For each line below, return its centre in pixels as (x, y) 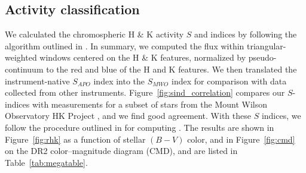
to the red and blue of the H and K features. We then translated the (172, 69)
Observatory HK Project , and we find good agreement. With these (128, 116)
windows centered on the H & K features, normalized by (143, 57)
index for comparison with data (229, 81)
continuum (24, 69)
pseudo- (262, 57)
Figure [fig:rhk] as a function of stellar (75, 139)
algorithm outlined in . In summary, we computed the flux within (125, 45)
